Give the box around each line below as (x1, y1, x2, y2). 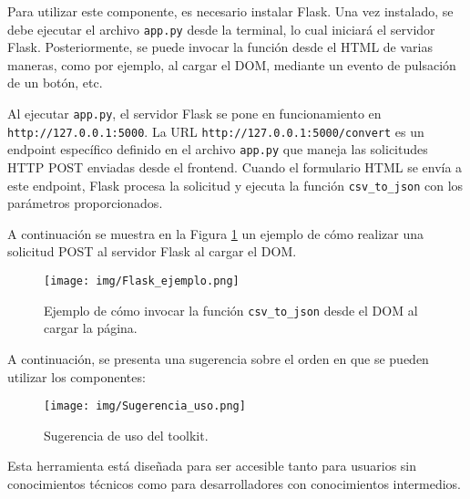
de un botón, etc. (7, 73, 103, 92)
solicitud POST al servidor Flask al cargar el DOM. (7, 242, 297, 261)
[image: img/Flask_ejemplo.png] (44, 275, 240, 288)
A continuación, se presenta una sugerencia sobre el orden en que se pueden (7, 348, 429, 368)
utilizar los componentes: (7, 367, 146, 386)
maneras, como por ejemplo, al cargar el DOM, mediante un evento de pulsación (7, 55, 456, 74)
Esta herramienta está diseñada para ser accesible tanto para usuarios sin (7, 456, 417, 475)
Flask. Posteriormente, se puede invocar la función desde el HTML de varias (7, 37, 433, 57)
